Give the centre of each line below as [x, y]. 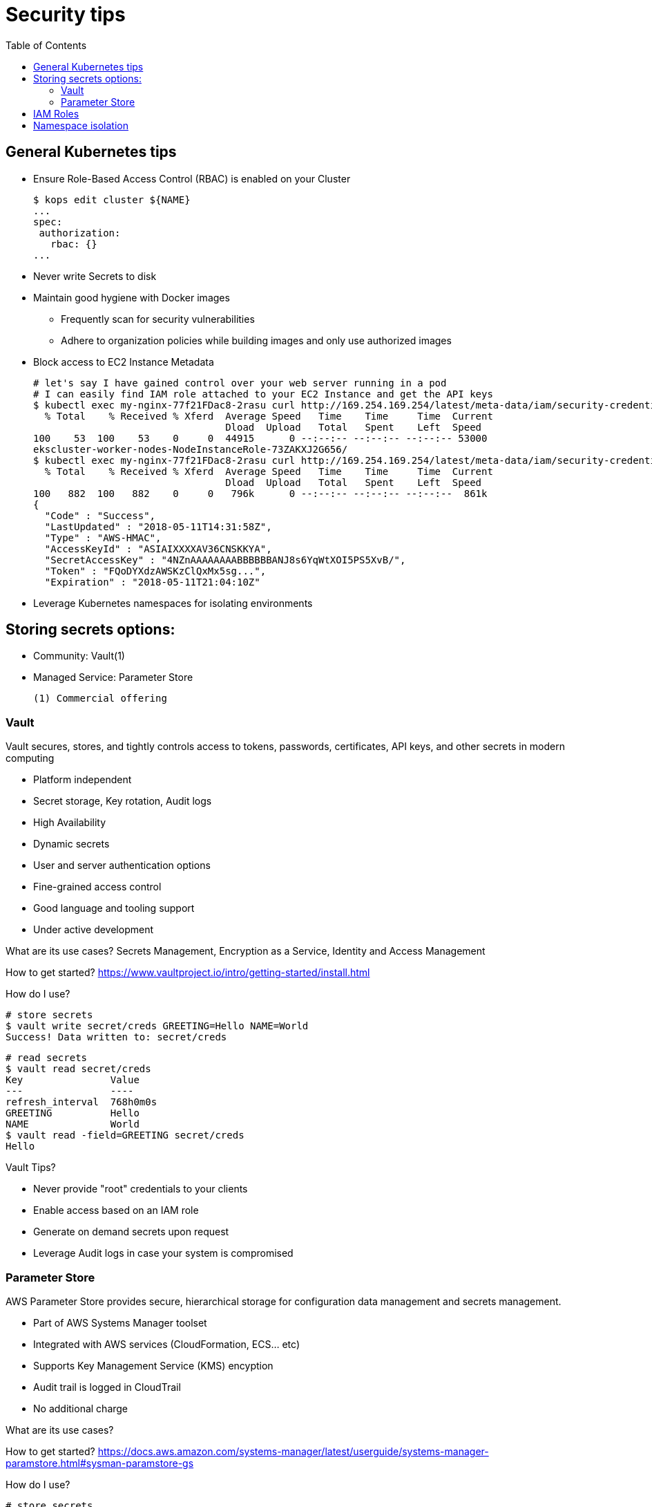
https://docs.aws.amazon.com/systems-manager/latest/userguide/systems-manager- [293, 1451]
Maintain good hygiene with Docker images [132, 297]
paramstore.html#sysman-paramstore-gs [100, 1463]
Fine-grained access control [97, 887]
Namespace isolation [81, 125]
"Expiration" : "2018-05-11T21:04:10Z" [152, 582]
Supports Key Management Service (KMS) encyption [153, 1365]
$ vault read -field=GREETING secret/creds [125, 1135]
